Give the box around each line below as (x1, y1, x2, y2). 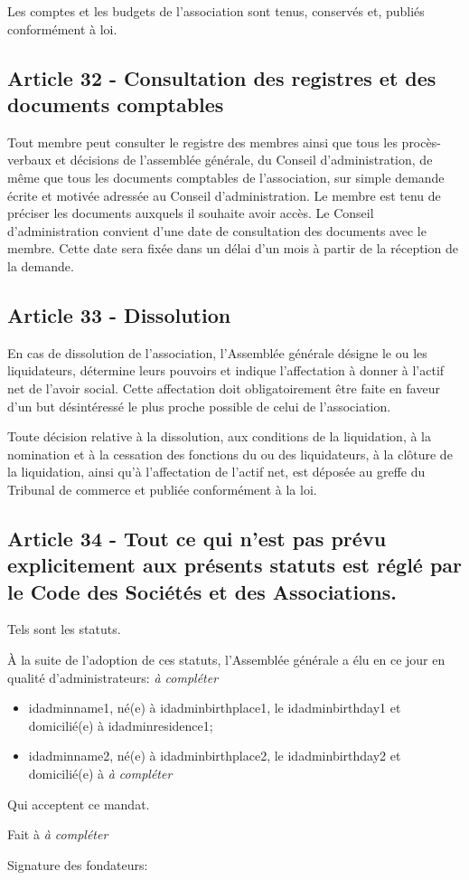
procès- (401, 132, 441, 151)
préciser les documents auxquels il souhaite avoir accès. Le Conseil (7, 203, 374, 222)
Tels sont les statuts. (7, 620, 121, 639)
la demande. (7, 256, 74, 275)
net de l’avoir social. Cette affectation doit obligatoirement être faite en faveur (7, 378, 440, 397)
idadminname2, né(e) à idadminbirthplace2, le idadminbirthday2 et (28, 746, 401, 765)
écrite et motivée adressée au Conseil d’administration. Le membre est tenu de (7, 185, 441, 204)
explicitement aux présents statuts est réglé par (7, 551, 463, 579)
